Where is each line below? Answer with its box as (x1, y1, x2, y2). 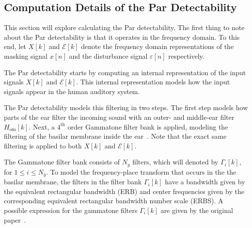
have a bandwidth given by (165, 177, 245, 187)
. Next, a (29, 121, 55, 131)
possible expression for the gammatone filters (4, 205, 138, 215)
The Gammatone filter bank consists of (4, 157, 120, 167)
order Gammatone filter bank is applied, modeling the (67, 121, 228, 131)
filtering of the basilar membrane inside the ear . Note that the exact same (4, 131, 227, 141)
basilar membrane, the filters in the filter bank (4, 177, 142, 187)
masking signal (4, 50, 47, 61)
